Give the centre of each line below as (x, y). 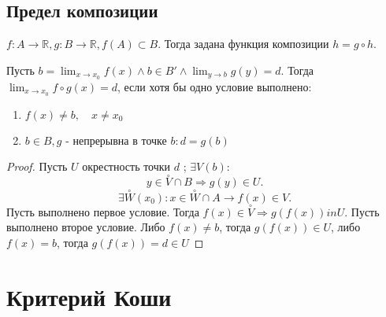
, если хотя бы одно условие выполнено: (214, 86)
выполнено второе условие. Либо (86, 227)
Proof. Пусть (37, 166)
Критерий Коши (89, 296)
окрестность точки (126, 166)
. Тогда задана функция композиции (243, 44)
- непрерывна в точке (116, 141)
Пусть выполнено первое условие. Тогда (103, 211)
